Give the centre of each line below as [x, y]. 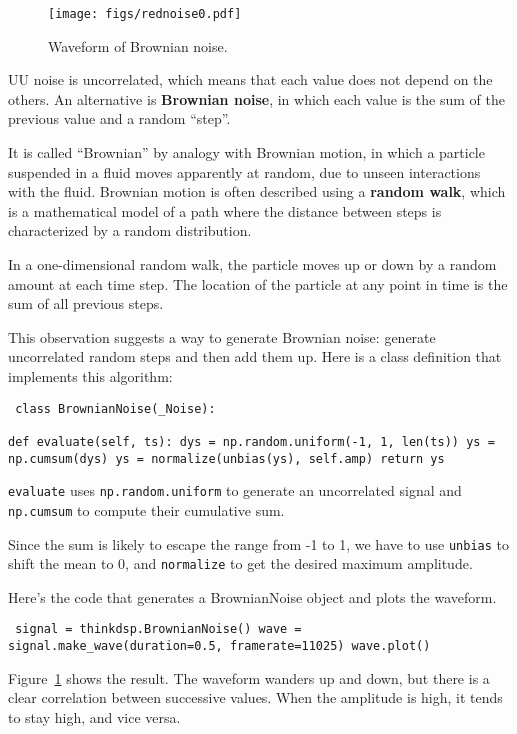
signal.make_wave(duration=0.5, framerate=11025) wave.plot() [219, 646]
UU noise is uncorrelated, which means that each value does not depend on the [250, 79]
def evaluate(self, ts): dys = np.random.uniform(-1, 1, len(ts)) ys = [251, 441]
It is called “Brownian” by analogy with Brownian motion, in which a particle [246, 152]
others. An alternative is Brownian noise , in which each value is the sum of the [256, 98]
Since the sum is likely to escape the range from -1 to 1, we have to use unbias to [258, 543]
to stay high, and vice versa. [94, 716]
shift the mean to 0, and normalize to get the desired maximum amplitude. [240, 563]
